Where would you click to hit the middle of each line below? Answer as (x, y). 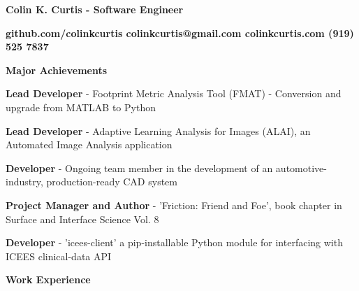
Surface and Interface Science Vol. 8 (82, 219)
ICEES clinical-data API (59, 256)
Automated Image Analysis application (89, 144)
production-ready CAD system (112, 182)
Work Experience (48, 279)
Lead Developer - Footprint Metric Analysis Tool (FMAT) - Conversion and (174, 93)
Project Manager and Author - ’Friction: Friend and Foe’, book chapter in (174, 205)
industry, (24, 182)
